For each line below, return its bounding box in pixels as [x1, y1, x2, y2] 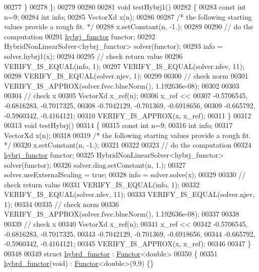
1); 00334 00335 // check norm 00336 [4, 198, 119, 209]
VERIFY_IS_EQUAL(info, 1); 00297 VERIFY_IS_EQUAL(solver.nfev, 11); [4, 60, 244, 71]
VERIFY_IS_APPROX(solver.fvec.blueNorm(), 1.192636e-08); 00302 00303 [4, 80, 239, 91]
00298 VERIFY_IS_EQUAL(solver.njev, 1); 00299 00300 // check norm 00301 [4, 71, 248, 81]
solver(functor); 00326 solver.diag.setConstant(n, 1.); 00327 [4, 159, 186, 170]
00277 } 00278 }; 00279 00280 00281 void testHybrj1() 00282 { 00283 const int [4, 2, 246, 12]
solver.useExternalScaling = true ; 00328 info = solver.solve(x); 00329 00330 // [4, 169, 246, 180]
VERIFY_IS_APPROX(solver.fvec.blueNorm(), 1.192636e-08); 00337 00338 [4, 209, 239, 219]
